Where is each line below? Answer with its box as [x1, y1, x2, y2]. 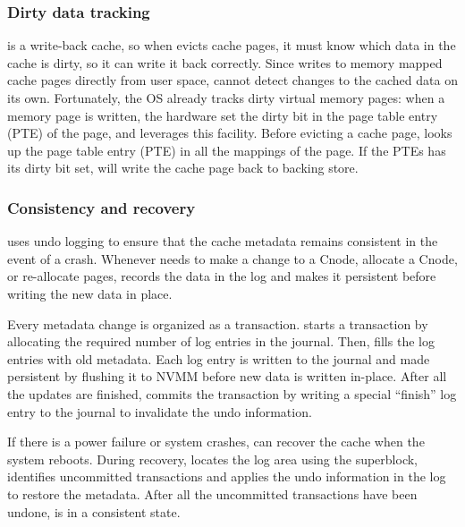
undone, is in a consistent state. [7, 502, 181, 521]
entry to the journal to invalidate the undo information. [7, 402, 312, 421]
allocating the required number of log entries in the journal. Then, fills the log [7, 332, 435, 351]
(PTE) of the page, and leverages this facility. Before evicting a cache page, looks [7, 123, 452, 142]
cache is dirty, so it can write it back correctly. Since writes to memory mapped [7, 53, 443, 72]
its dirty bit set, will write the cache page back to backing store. [7, 158, 359, 177]
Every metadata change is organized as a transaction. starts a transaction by [7, 314, 428, 333]
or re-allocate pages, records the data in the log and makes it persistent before [7, 267, 436, 285]
